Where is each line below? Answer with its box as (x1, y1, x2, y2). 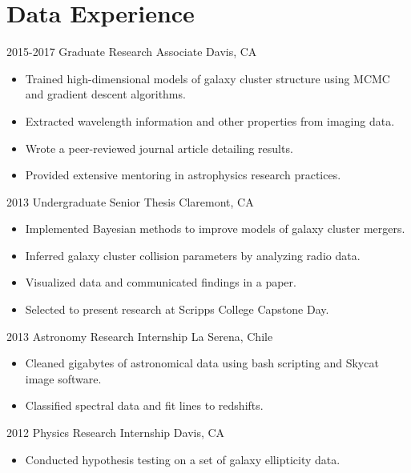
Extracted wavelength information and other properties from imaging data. (25, 112, 395, 129)
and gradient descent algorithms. (25, 86, 186, 102)
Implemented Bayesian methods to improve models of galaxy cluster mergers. (25, 220, 405, 237)
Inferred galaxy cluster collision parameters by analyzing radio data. (25, 247, 361, 263)
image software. (25, 370, 102, 387)
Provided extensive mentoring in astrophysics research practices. (25, 166, 341, 183)
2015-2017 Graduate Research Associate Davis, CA (6, 43, 257, 60)
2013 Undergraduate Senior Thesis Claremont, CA (6, 193, 254, 210)
